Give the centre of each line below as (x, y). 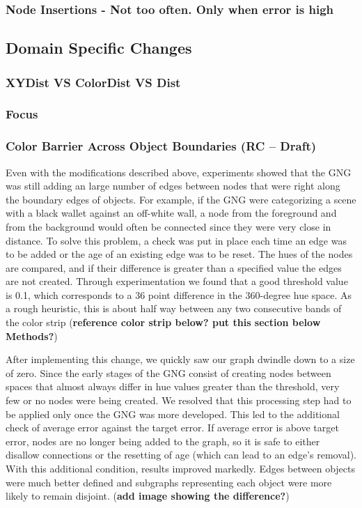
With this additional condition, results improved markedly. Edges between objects (181, 468)
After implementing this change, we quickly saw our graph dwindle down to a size (180, 359)
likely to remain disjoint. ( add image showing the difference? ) (148, 496)
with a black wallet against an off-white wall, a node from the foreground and (171, 213)
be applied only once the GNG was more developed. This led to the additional (173, 414)
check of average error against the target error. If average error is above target (172, 428)
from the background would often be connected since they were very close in (168, 226)
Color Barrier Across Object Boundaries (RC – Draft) (161, 146)
